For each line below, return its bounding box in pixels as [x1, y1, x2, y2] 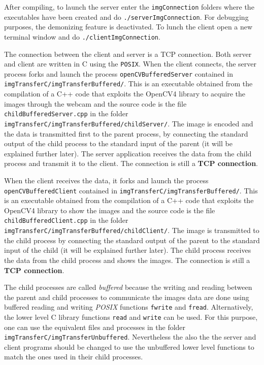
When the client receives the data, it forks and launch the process [4, 175, 209, 185]
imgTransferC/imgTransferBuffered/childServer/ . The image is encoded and [4, 118, 253, 128]
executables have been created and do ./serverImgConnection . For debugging [4, 11, 249, 22]
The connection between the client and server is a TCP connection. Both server [4, 48, 252, 59]
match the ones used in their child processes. [4, 351, 143, 362]
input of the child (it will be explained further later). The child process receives [4, 245, 251, 255]
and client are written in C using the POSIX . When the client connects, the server [4, 58, 256, 69]
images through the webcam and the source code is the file [4, 98, 187, 109]
